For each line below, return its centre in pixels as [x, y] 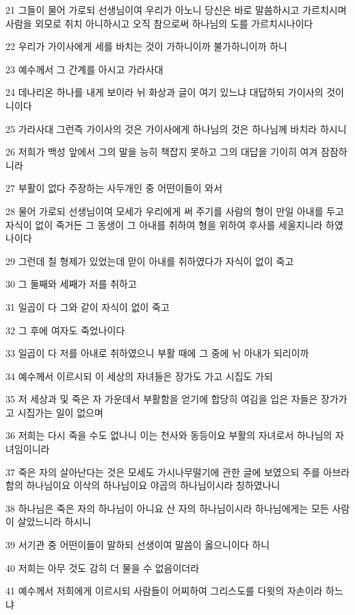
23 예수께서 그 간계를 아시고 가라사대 [84, 69]
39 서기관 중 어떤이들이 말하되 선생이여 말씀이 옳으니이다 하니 [138, 545]
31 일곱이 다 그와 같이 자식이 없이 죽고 [88, 306]
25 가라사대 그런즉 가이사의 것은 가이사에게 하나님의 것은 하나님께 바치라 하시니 [176, 128]
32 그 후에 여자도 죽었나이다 [65, 330]
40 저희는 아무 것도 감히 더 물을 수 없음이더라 [103, 567]
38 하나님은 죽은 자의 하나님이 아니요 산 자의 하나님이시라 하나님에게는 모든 [167, 508]
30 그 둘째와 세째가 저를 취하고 [71, 284]
